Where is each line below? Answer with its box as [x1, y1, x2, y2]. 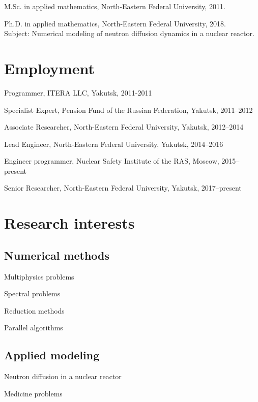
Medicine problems [4, 388, 63, 398]
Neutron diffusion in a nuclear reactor [4, 371, 122, 382]
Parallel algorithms [4, 322, 63, 333]
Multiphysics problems [4, 271, 74, 282]
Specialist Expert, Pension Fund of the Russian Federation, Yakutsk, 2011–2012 [4, 104, 253, 115]
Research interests [4, 212, 135, 233]
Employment [4, 57, 95, 78]
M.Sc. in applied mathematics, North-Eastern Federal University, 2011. [4, 1, 225, 11]
